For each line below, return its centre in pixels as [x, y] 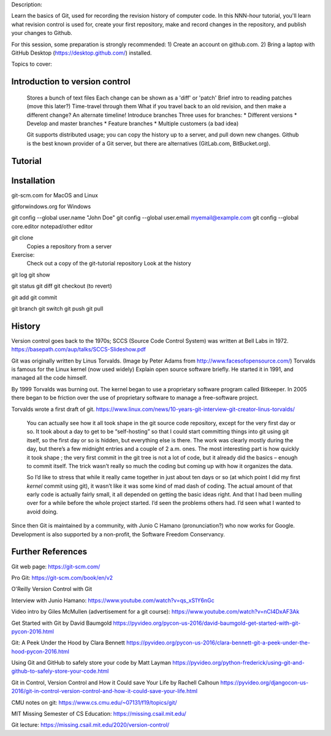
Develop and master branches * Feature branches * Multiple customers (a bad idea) [133, 123]
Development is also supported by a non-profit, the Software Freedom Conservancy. [118, 534]
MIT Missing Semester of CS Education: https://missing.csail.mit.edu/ [99, 714]
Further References [49, 552]
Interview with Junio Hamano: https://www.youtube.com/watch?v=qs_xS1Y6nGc [113, 600]
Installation [33, 180]
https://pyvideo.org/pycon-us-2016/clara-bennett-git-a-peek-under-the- [218, 643]
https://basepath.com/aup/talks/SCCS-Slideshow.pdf [79, 350]
